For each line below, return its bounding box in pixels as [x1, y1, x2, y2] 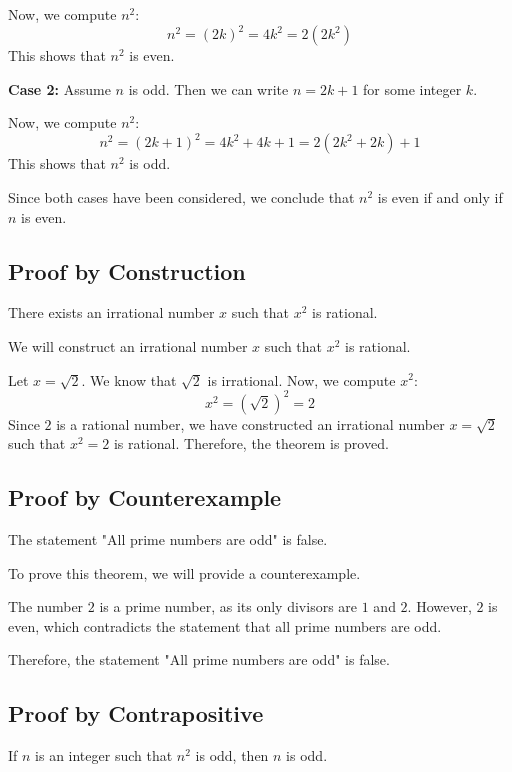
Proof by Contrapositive [8, 698, 264, 729]
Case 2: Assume [8, 78, 111, 99]
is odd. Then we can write [128, 78, 289, 99]
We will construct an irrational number [8, 335, 248, 356]
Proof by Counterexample [8, 482, 282, 513]
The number [8, 596, 84, 617]
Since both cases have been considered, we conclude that [8, 186, 355, 207]
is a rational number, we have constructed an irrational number [56, 413, 445, 434]
